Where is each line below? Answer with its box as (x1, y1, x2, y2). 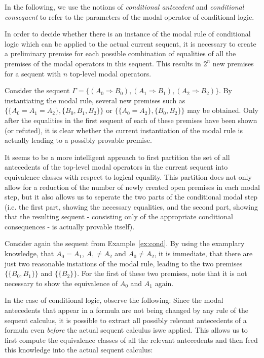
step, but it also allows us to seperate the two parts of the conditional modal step (5, 191, 258, 202)
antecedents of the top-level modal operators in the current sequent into (5, 162, 228, 172)
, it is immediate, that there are (154, 248, 253, 259)
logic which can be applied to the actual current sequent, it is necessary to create (5, 38, 256, 49)
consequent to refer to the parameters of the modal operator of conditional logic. (5, 11, 254, 22)
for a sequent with (5, 68, 61, 78)
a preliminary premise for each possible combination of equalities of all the (5, 48, 236, 59)
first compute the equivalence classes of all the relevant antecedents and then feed (5, 334, 258, 345)
